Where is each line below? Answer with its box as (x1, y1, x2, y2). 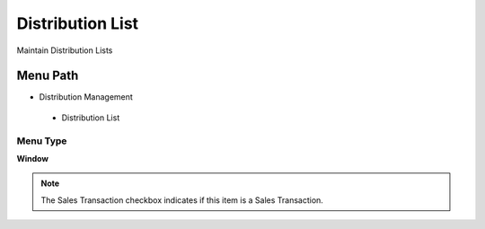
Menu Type (16, 135, 67, 147)
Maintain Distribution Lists (16, 45, 113, 56)
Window (16, 153, 49, 163)
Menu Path (16, 68, 79, 84)
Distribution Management (39, 92, 134, 102)
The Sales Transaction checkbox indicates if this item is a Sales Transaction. (40, 194, 323, 206)
